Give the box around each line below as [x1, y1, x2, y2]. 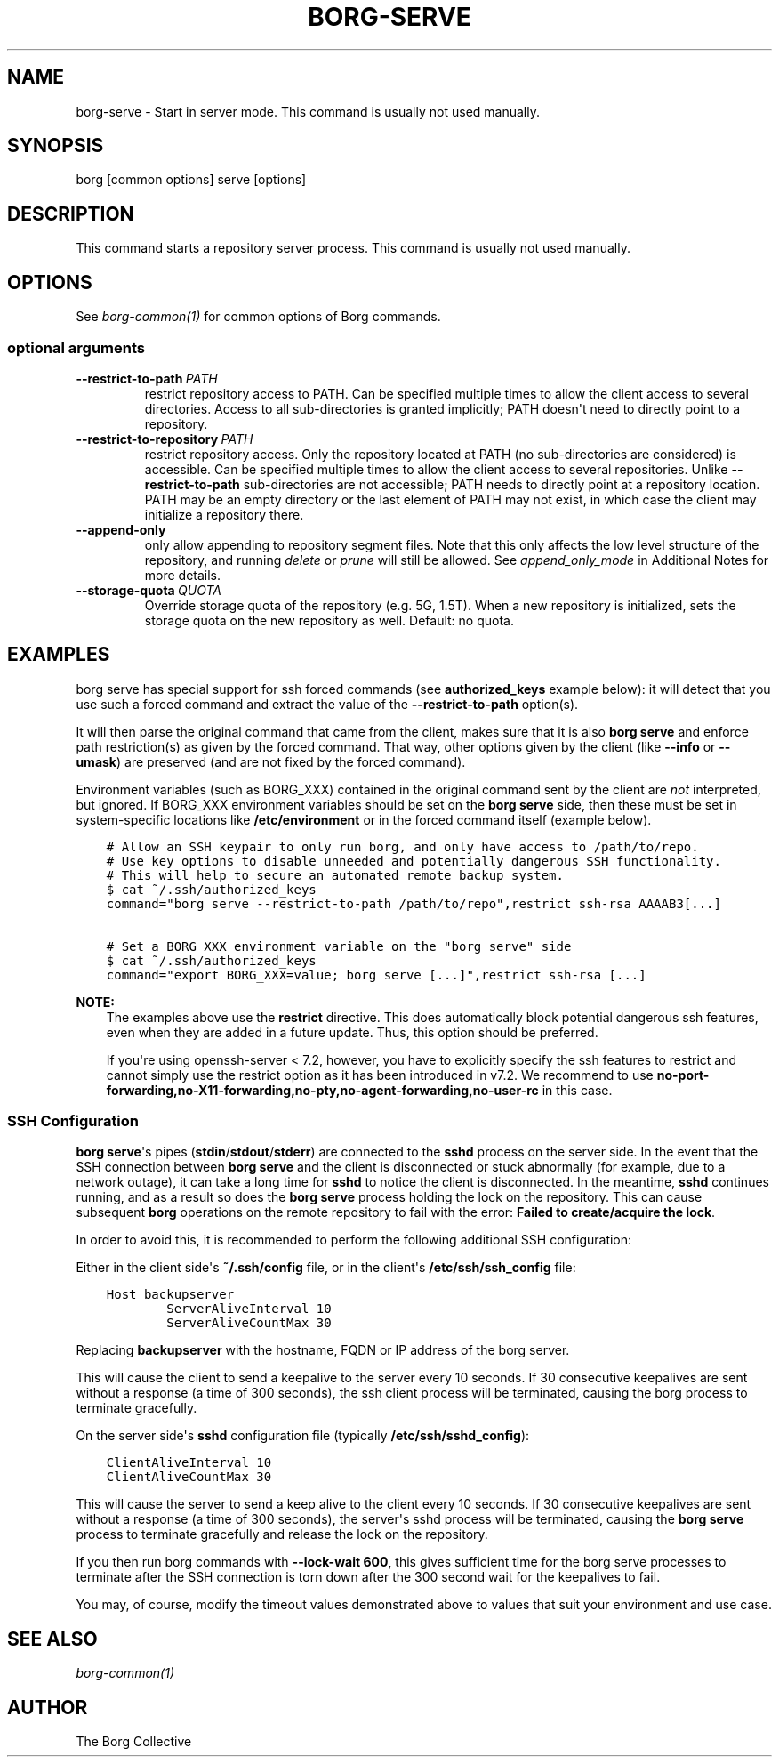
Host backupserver [106, 1287, 235, 1302]
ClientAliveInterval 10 [106, 1455, 272, 1470]
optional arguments [7, 338, 145, 357]
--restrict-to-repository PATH [76, 431, 253, 447]
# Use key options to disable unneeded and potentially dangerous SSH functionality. [106, 853, 721, 868]
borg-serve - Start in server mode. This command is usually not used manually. [76, 103, 540, 119]
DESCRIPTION [7, 202, 134, 225]
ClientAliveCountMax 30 [106, 1470, 272, 1485]
